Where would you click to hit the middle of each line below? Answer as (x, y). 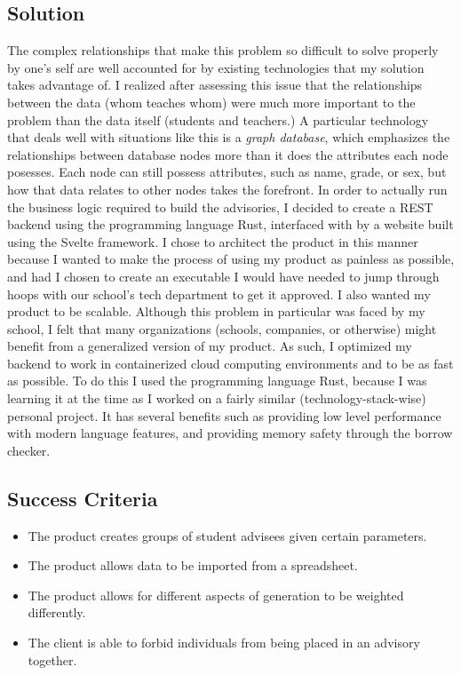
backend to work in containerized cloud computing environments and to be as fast (230, 363)
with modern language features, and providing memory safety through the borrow (230, 433)
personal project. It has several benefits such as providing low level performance (224, 415)
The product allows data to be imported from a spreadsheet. (193, 565)
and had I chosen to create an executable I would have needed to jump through (223, 276)
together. (52, 659)
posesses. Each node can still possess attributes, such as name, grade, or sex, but (227, 172)
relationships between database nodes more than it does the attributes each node (228, 154)
